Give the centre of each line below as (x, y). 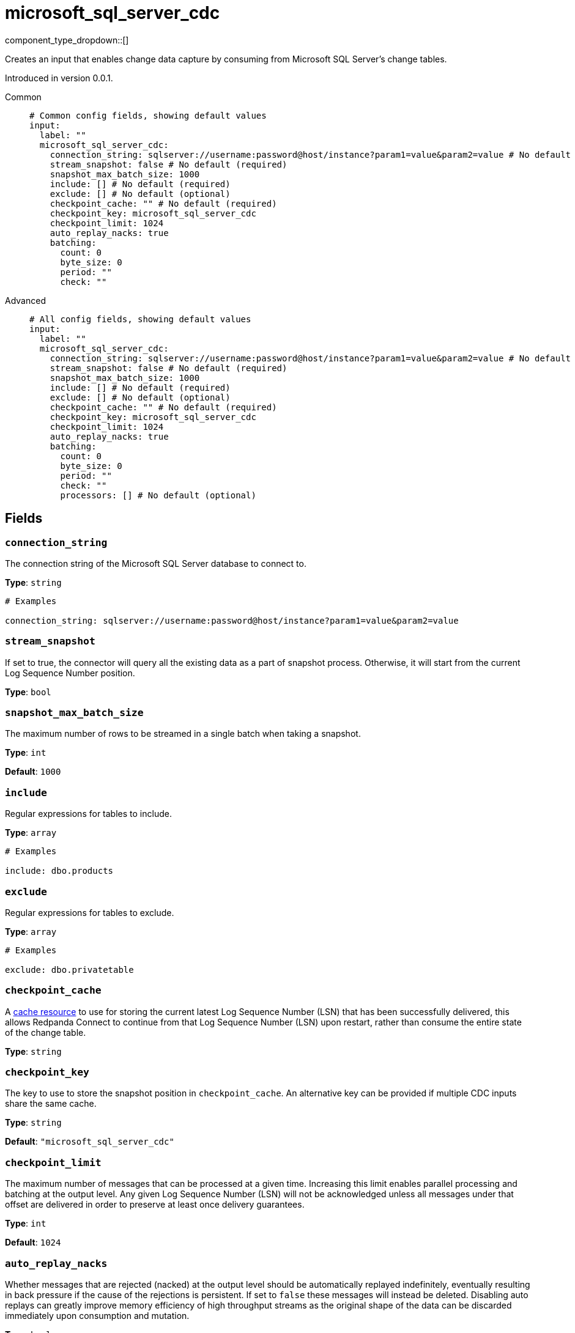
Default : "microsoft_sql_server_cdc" (90, 1142)
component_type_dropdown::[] (67, 40)
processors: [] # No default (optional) (158, 495)
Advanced (25, 300)
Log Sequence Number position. (70, 673)
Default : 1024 (33, 1243)
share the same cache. (51, 1104)
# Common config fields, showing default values (148, 115)
